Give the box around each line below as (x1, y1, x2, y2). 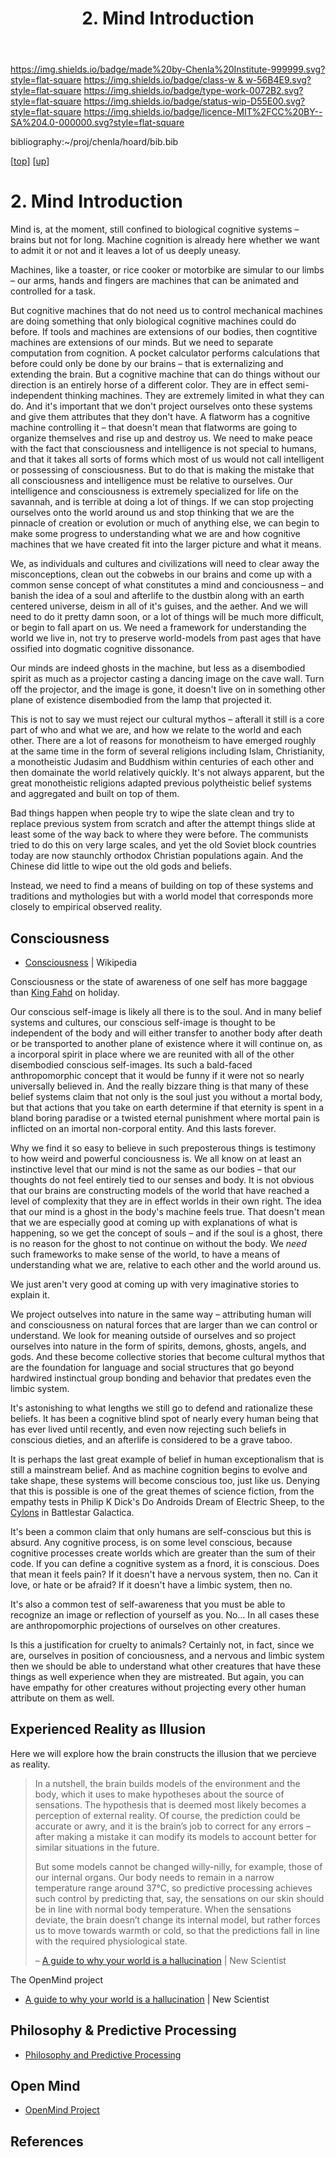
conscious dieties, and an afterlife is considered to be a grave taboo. (10, 1433, 293, 1446)
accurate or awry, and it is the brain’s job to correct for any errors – (34, 1820, 311, 1832)
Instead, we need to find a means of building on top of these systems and (10, 880, 314, 892)
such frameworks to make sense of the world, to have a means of (10, 1248, 281, 1260)
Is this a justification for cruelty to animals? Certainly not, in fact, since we (10, 1638, 315, 1651)
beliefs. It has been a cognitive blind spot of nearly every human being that (10, 1412, 319, 1424)
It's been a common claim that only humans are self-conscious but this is (10, 1525, 312, 1537)
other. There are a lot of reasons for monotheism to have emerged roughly (10, 735, 317, 747)
